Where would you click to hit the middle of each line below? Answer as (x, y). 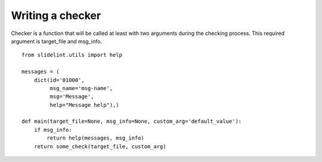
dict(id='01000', (59, 80)
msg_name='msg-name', (81, 88)
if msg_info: (53, 130)
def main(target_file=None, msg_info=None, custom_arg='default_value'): (132, 121)
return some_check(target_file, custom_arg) (100, 146)
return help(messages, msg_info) (95, 138)
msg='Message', (72, 97)
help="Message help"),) (84, 105)
